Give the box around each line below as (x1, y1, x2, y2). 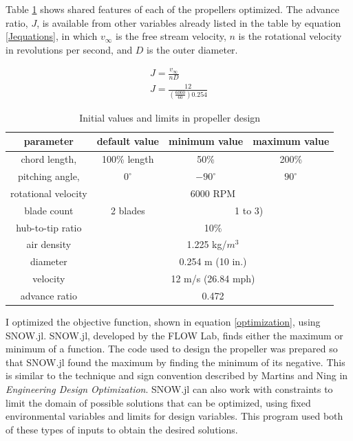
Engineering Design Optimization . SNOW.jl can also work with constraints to (6, 382, 333, 396)
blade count (24, 203, 74, 217)
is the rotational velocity (238, 29, 342, 43)
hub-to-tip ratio (16, 220, 82, 234)
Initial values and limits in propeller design (79, 110, 261, 124)
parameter (23, 134, 74, 148)
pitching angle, (17, 169, 80, 183)
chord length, (21, 152, 77, 166)
